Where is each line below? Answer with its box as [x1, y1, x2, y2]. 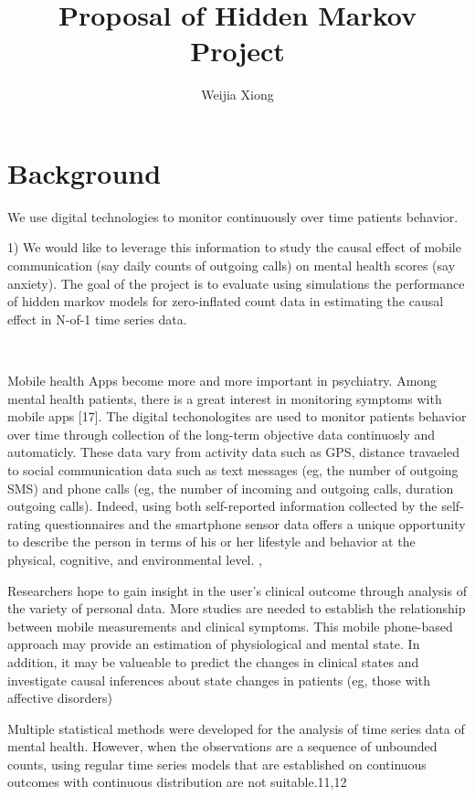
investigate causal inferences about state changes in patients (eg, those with [7, 670, 430, 689]
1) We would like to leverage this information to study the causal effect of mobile [7, 238, 461, 257]
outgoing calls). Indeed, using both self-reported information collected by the [7, 496, 438, 515]
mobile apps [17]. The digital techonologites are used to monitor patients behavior [7, 407, 467, 426]
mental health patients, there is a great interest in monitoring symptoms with [7, 388, 442, 408]
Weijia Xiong [201, 85, 274, 104]
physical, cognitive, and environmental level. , [7, 549, 262, 569]
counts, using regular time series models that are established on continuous [7, 754, 427, 773]
